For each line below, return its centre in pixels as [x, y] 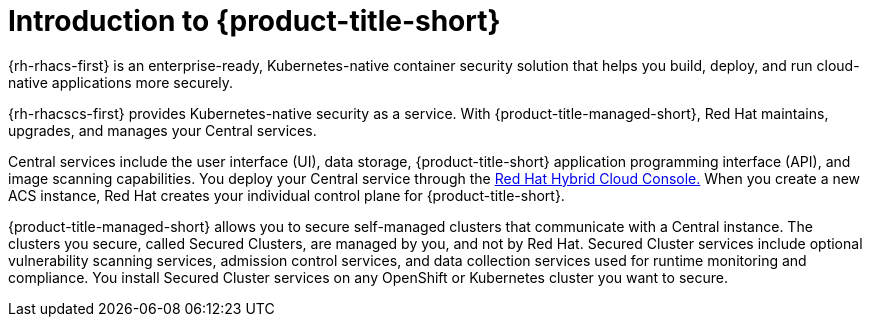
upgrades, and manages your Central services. [162, 130]
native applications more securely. [121, 82]
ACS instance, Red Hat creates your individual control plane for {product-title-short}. [286, 195]
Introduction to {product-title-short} [254, 21]
